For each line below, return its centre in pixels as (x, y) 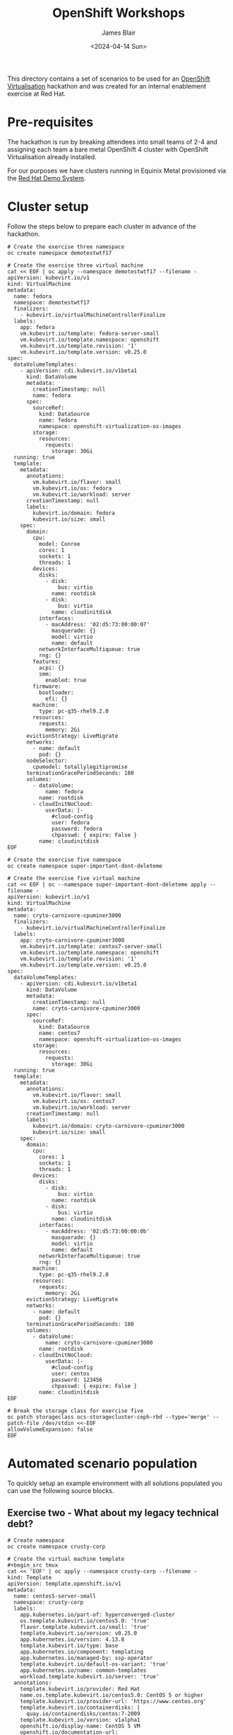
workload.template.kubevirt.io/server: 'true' (90, 1676)
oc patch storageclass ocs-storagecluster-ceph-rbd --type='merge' (109, 1417)
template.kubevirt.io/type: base (69, 1645)
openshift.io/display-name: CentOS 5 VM (80, 1726)
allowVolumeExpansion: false (50, 1429)
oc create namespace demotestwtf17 (60, 253)
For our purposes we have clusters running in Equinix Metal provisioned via (117, 171)
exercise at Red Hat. (36, 93)
